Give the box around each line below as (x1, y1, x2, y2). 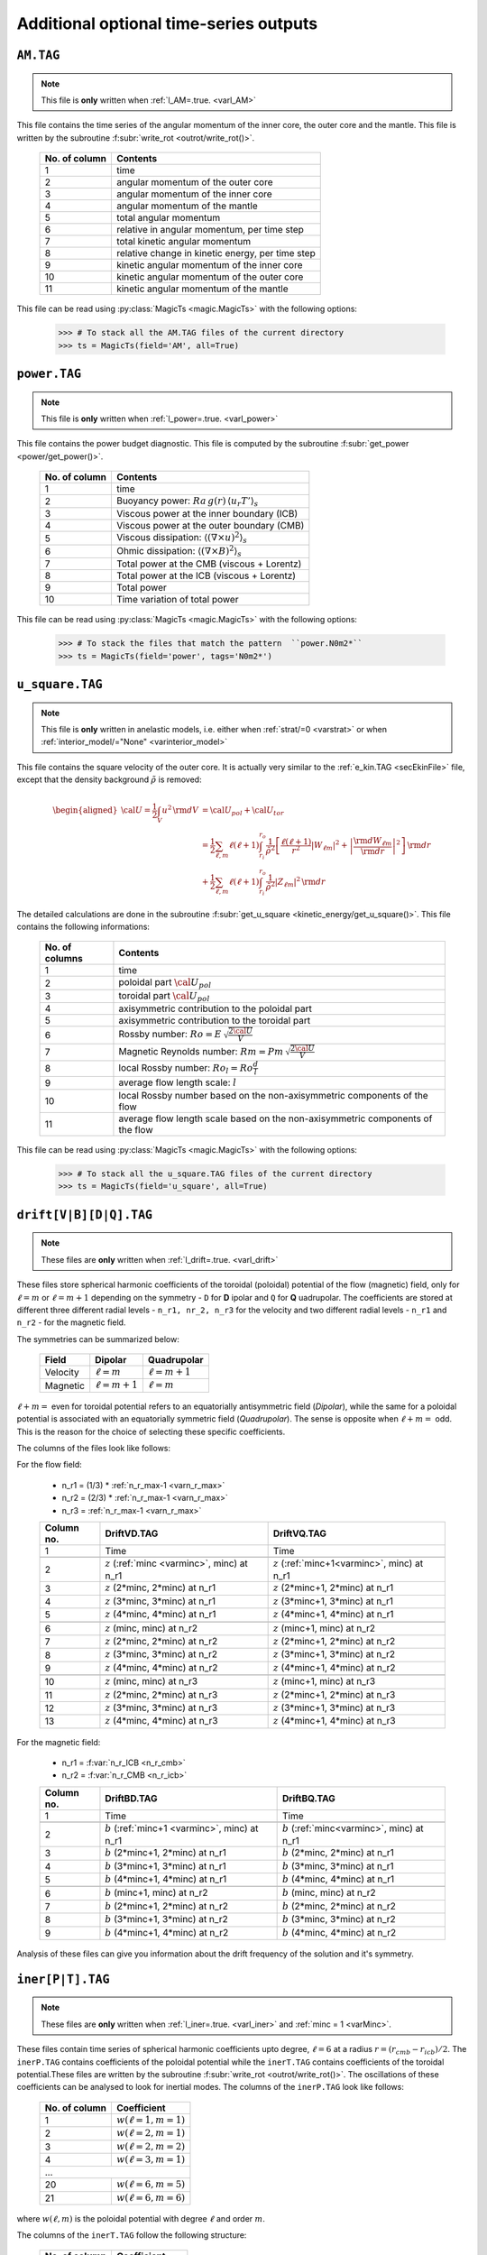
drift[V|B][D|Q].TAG (16, 1207, 153, 1222)
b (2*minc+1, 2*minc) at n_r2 (105, 1900, 229, 1912)
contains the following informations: (16, 921, 151, 933)
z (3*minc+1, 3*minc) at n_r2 (272, 1648, 396, 1661)
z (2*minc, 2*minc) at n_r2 (105, 1634, 218, 1647)
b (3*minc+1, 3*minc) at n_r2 (105, 1913, 229, 1926)
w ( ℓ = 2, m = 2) (115, 2140, 186, 2152)
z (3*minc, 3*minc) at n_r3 (105, 1701, 218, 1714)
